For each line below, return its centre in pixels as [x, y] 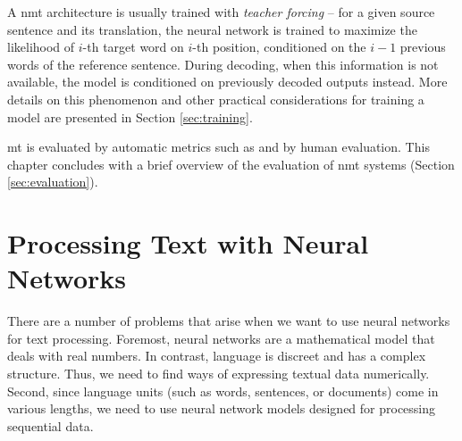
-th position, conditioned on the [279, 47]
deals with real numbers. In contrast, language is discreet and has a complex [217, 356]
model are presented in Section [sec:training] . [130, 116]
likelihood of [41, 47]
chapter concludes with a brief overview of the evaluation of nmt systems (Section [231, 164]
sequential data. [50, 425]
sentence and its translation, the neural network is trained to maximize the [212, 29]
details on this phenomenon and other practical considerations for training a [216, 99]
